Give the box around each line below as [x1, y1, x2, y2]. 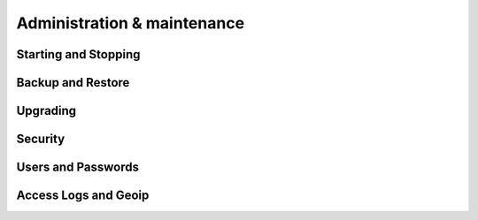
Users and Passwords [16, 160, 139, 175]
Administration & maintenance [16, 13, 245, 33]
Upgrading [16, 103, 77, 118]
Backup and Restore [16, 75, 130, 90]
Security [16, 132, 66, 147]
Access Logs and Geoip [16, 188, 150, 203]
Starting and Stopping [16, 47, 141, 62]
